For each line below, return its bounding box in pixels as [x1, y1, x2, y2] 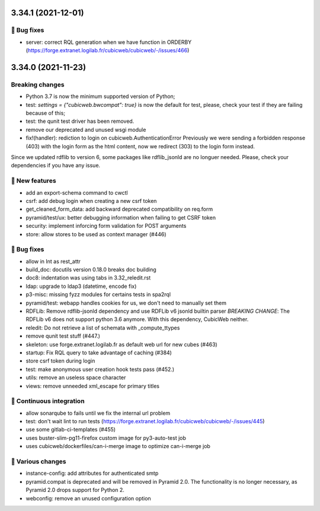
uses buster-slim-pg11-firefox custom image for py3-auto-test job [25, 434, 187, 442]
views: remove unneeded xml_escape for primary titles [25, 382, 160, 389]
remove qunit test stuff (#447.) [25, 332, 101, 339]
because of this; [25, 110, 65, 117]
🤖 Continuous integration [11, 397, 85, 405]
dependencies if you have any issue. [11, 162, 101, 169]
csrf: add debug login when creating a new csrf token [25, 197, 157, 204]
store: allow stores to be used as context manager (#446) [25, 230, 167, 237]
